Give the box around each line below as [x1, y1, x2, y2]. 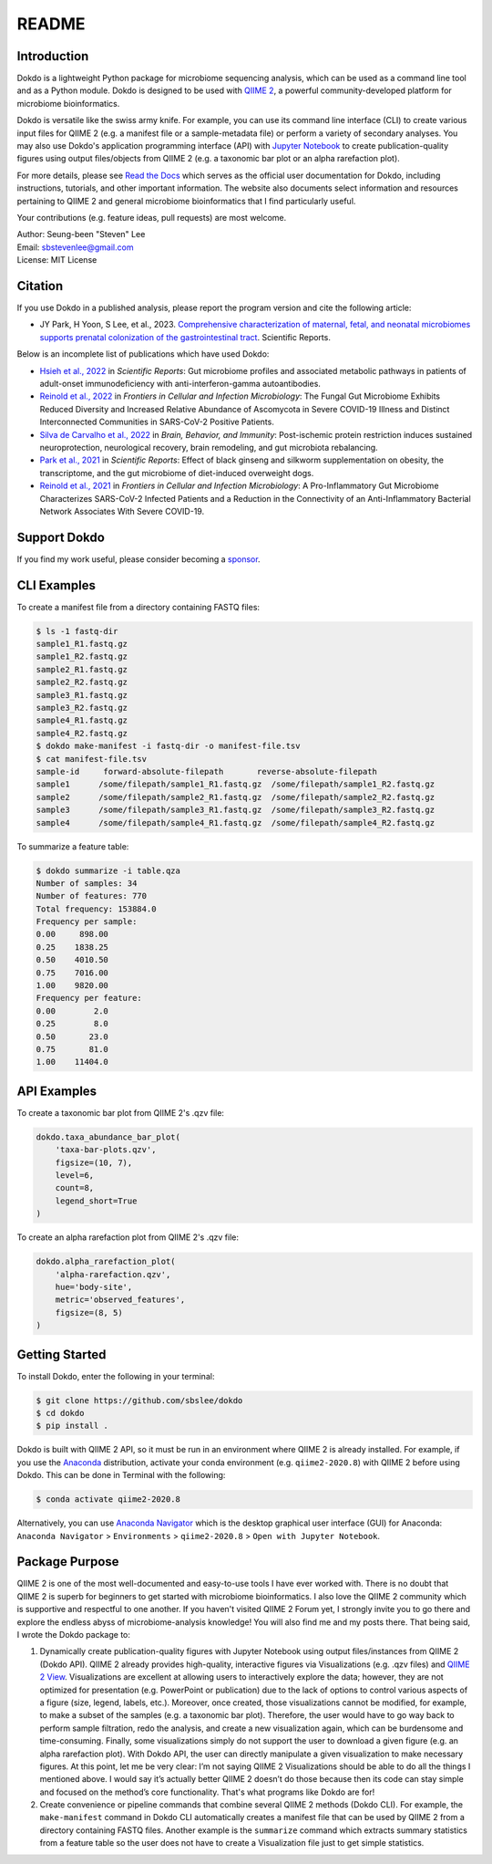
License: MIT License [16, 255, 97, 266]
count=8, [55, 1182, 95, 1193]
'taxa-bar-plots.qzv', [55, 1145, 157, 1155]
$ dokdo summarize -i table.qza [36, 865, 181, 876]
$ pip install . [36, 1421, 109, 1432]
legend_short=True [55, 1195, 138, 1206]
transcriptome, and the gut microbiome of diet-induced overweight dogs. [39, 467, 314, 478]
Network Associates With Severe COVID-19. [39, 505, 205, 516]
